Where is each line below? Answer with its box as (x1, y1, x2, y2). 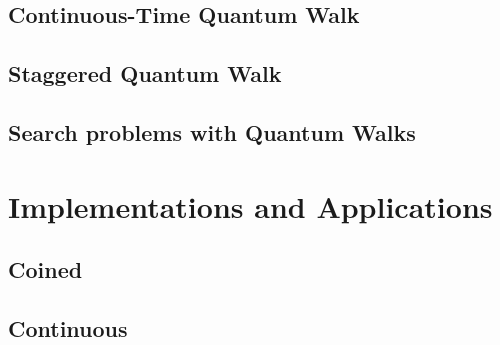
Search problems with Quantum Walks (8, 116, 416, 147)
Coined (8, 254, 83, 285)
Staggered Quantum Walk (8, 58, 282, 89)
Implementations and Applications (8, 185, 493, 226)
